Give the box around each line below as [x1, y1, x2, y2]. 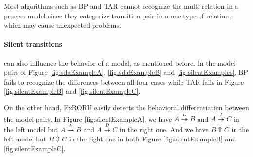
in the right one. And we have [119, 124, 209, 134]
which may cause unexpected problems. [4, 20, 121, 30]
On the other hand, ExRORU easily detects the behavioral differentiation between [4, 102, 249, 112]
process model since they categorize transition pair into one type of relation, [4, 10, 231, 20]
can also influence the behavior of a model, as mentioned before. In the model [4, 57, 236, 68]
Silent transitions [4, 39, 62, 49]
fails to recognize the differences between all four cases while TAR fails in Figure [4, 76, 244, 87]
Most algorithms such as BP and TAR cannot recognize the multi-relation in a [4, 1, 238, 11]
